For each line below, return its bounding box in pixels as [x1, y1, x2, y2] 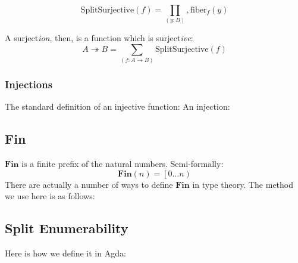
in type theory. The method [192, 178, 294, 190]
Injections [5, 77, 53, 92]
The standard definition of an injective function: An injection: [5, 100, 230, 113]
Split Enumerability [5, 219, 128, 237]
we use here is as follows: [5, 190, 95, 202]
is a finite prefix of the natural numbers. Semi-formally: [21, 157, 224, 170]
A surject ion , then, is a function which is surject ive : [5, 32, 193, 44]
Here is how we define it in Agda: [5, 247, 126, 259]
